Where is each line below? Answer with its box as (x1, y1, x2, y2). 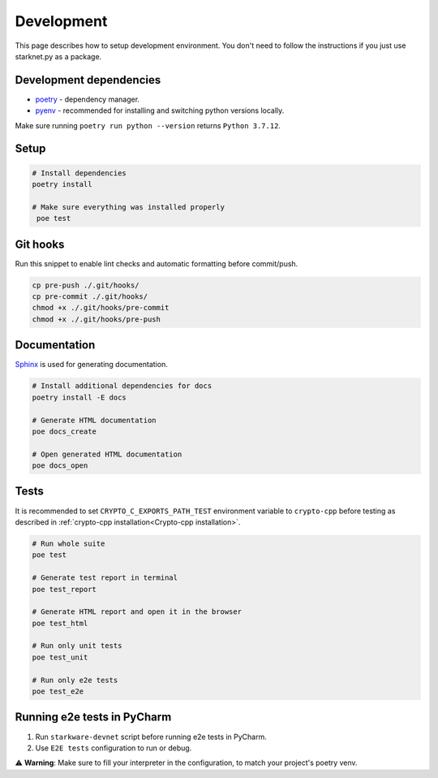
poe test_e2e (32, 687, 84, 696)
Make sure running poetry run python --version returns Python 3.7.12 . (15, 120, 281, 130)
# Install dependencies (32, 168, 127, 178)
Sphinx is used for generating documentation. (15, 360, 168, 370)
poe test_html (32, 618, 88, 628)
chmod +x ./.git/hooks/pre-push (32, 314, 161, 324)
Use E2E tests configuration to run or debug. (35, 743, 192, 753)
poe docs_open (32, 461, 88, 470)
